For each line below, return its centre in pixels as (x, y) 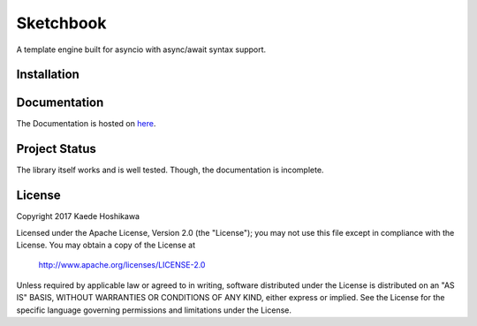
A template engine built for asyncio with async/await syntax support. (141, 49)
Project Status (57, 149)
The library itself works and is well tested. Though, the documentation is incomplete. (170, 170)
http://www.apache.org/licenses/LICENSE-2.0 (122, 265)
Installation (48, 75)
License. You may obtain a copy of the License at (106, 245)
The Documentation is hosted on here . (86, 124)
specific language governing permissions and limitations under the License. (154, 310)
